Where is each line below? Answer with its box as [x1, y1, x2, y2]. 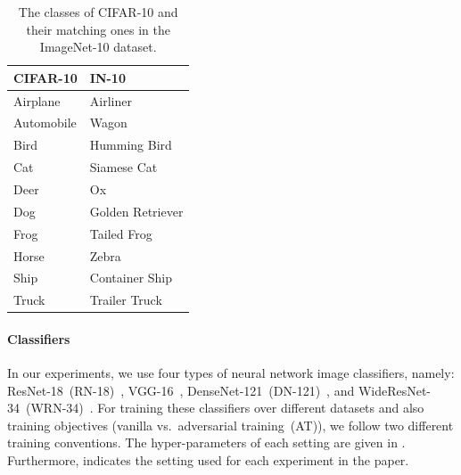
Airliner [89, 91, 132, 110]
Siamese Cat [89, 158, 158, 176]
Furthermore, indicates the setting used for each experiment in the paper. [7, 451, 409, 470]
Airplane [13, 91, 61, 110]
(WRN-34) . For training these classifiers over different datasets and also [25, 398, 424, 417]
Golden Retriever [89, 201, 184, 220]
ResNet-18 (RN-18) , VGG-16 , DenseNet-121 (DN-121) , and [7, 381, 355, 399]
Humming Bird [89, 135, 172, 154]
